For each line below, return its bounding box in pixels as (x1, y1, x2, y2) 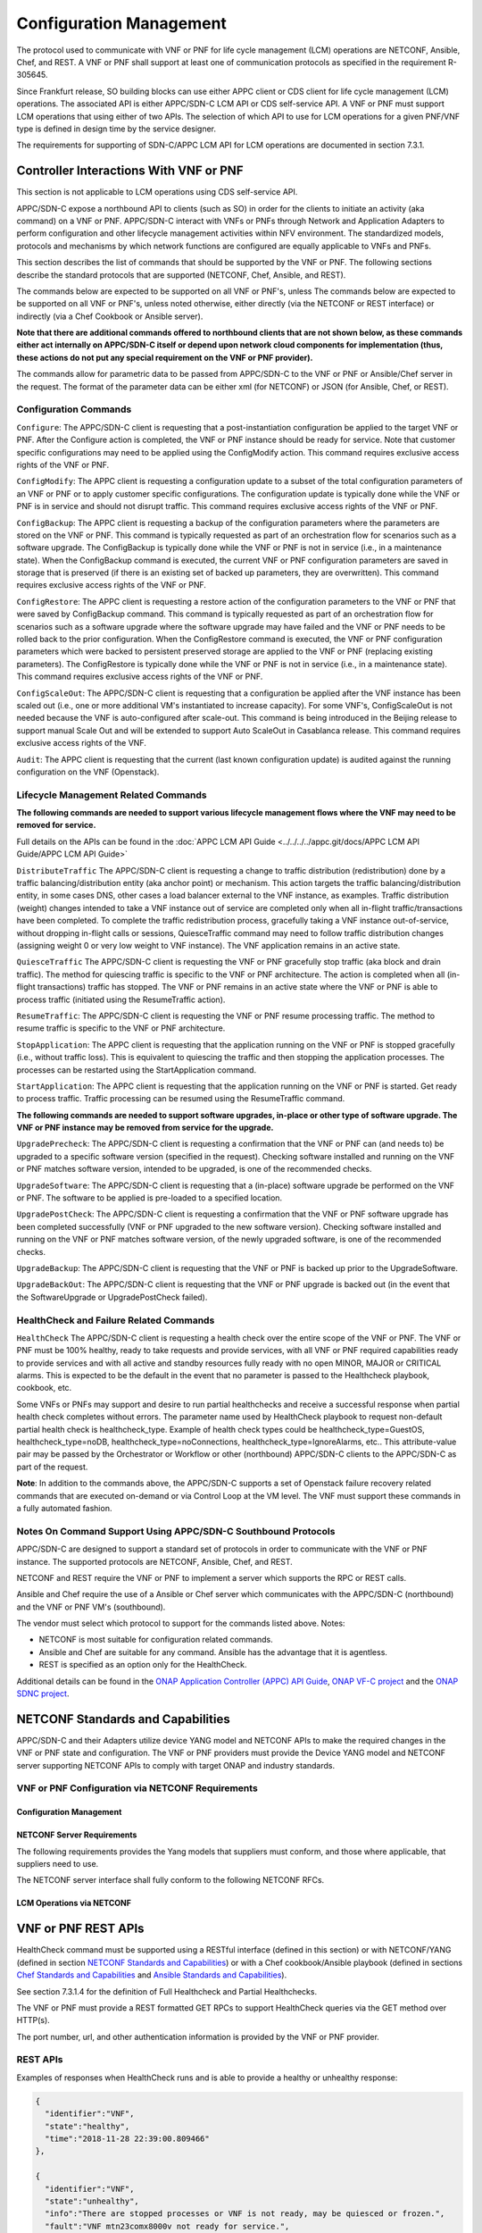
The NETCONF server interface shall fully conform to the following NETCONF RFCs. (16, 1875, 325, 1886)
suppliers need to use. (16, 1859, 99, 1869)
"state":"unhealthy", (45, 2195, 140, 2206)
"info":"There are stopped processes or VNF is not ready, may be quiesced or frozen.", (45, 2209, 445, 2219)
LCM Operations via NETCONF (16, 1898, 131, 1909)
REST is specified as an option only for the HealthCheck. (38, 1660, 247, 1670)
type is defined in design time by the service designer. (16, 123, 217, 134)
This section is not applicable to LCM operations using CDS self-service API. (16, 187, 298, 197)
